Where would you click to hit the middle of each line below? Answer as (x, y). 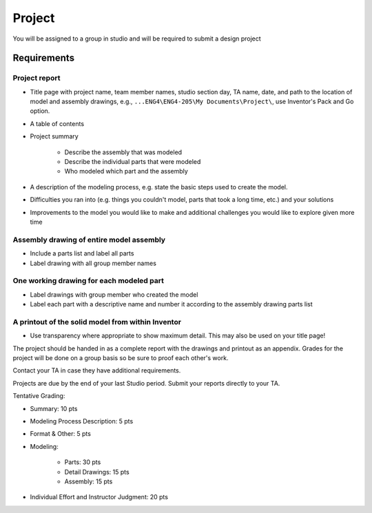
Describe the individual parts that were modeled (133, 162)
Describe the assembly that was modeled (123, 152)
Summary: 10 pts (54, 408)
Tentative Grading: (39, 396)
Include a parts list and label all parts (82, 253)
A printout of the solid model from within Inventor (97, 322)
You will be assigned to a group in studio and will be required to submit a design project (137, 39)
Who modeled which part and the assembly (126, 171)
